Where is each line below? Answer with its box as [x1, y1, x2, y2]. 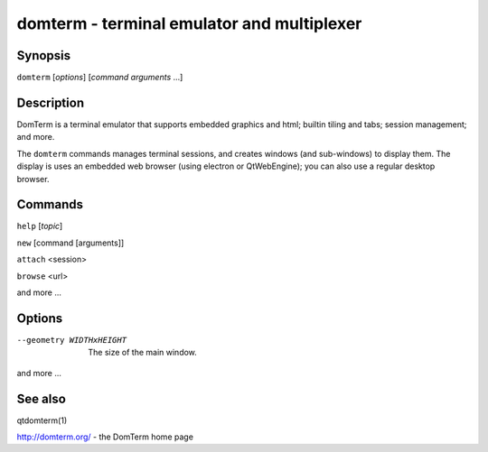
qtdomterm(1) [16, 415, 68, 426]
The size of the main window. [88, 347, 198, 358]
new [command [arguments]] [16, 237, 125, 248]
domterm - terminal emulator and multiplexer [16, 14, 362, 33]
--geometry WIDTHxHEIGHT [16, 335, 127, 345]
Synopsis [16, 48, 71, 63]
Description [16, 95, 85, 110]
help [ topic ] [16, 221, 63, 232]
